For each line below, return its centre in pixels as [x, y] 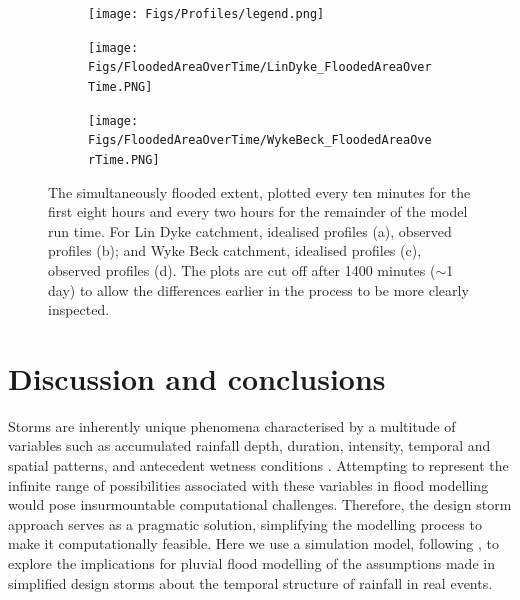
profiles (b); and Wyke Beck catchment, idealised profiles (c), [235, 250]
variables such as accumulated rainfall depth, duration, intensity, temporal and [249, 445]
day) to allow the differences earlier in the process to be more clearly [258, 289]
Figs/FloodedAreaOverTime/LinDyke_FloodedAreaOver [260, 67]
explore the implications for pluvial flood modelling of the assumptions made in [251, 563]
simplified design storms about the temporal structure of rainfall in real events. [250, 582]
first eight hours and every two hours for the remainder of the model [258, 211]
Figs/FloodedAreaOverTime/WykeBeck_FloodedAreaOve [260, 140]
